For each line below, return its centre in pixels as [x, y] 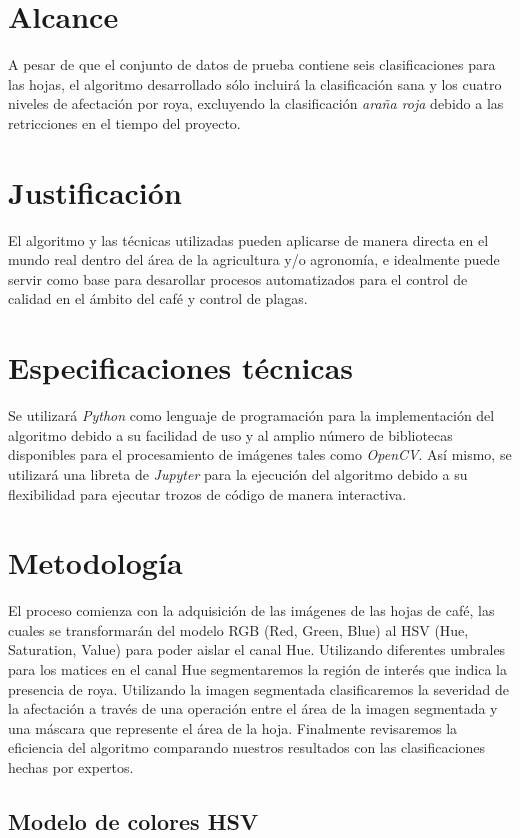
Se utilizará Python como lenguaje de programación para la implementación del [251, 415]
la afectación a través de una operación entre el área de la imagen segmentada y [253, 708]
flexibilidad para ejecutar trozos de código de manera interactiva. [207, 493]
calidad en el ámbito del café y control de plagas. [158, 298]
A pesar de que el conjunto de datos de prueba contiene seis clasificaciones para [252, 64]
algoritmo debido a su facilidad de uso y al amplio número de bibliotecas [230, 434]
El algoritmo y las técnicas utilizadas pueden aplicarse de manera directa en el [248, 239]
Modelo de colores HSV [133, 820]
